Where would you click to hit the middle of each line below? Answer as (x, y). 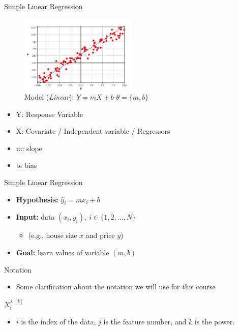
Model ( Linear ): (49, 97)
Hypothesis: (37, 199)
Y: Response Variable (49, 114)
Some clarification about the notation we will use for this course (116, 287)
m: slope (29, 148)
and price (100, 235)
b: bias (26, 165)
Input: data (35, 217)
